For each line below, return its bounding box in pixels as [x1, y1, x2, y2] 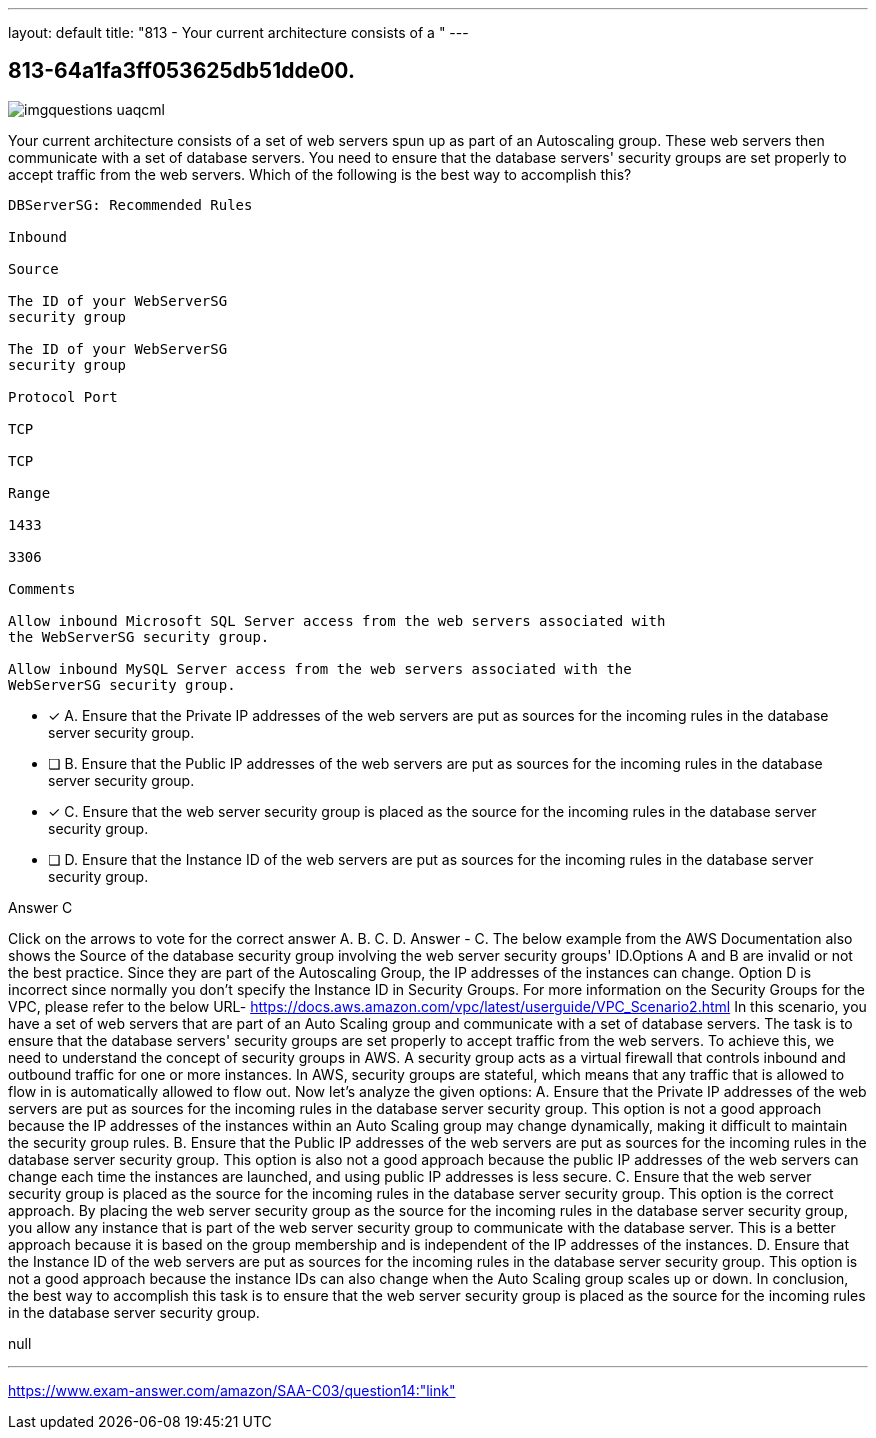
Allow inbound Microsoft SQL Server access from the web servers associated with [8, 612, 666, 629]
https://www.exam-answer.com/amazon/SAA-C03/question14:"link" [8, 1381, 456, 1399]
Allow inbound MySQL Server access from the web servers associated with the [8, 660, 632, 677]
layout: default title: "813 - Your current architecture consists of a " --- [8, 24, 469, 41]
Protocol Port [8, 388, 118, 405]
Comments [8, 580, 76, 597]
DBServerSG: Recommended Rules [8, 196, 253, 213]
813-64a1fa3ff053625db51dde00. [8, 58, 355, 84]
